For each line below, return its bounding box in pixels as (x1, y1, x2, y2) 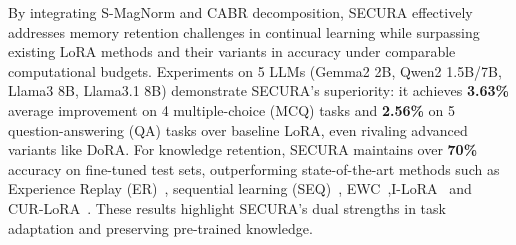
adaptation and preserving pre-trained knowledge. (8, 217, 313, 238)
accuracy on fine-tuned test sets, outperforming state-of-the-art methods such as (8, 158, 500, 179)
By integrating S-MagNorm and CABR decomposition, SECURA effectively (8, 2, 473, 22)
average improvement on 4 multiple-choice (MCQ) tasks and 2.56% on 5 (8, 99, 456, 120)
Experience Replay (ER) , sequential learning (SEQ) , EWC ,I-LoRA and (8, 178, 472, 199)
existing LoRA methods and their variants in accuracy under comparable (8, 41, 456, 62)
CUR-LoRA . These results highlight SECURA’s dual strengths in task (8, 197, 446, 218)
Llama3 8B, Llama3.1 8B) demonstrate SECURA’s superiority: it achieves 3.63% (8, 80, 509, 101)
